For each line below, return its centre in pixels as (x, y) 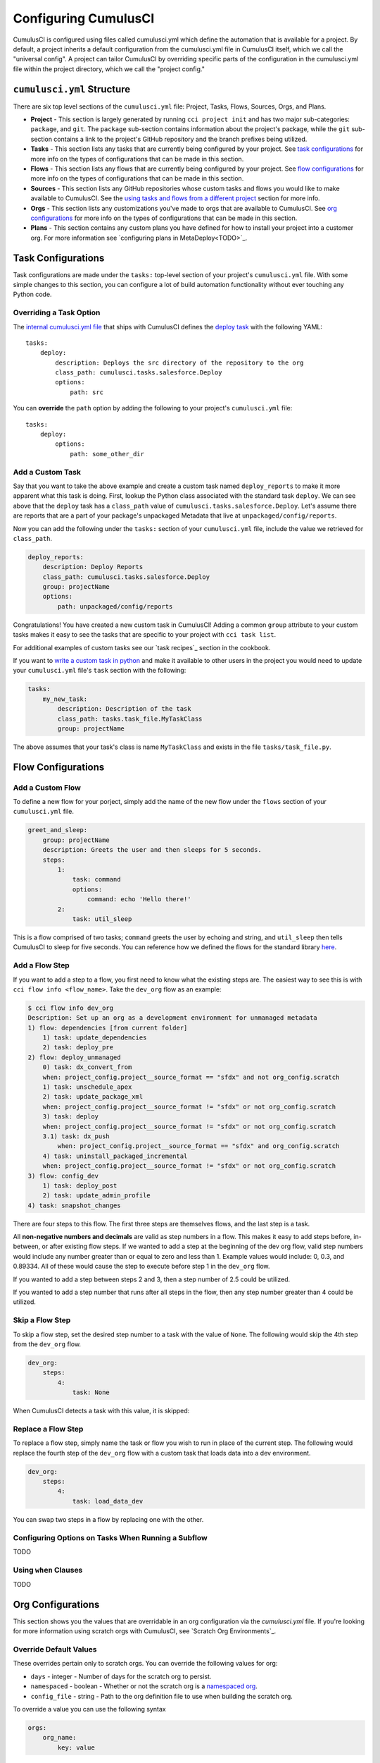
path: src (87, 392)
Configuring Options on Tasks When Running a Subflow (110, 1537)
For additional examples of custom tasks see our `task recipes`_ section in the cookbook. (142, 647)
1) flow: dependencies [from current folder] (108, 1027)
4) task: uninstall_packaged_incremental (115, 1156)
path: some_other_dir (107, 454)
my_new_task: (65, 699)
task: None (91, 1392)
